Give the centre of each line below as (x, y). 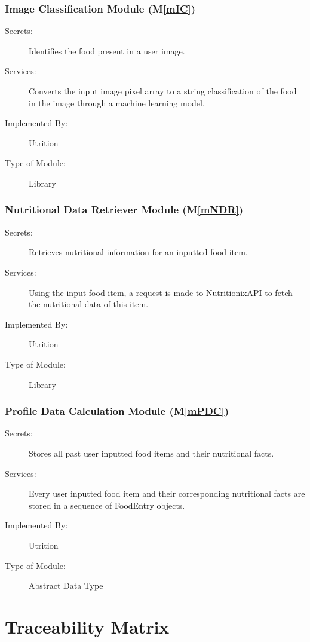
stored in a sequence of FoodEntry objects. (107, 505)
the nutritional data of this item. (89, 304)
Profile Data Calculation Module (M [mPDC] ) (117, 411)
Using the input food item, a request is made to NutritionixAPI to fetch (161, 292)
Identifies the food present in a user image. (107, 51)
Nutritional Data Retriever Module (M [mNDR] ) (124, 210)
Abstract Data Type (66, 586)
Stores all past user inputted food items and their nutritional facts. (151, 453)
